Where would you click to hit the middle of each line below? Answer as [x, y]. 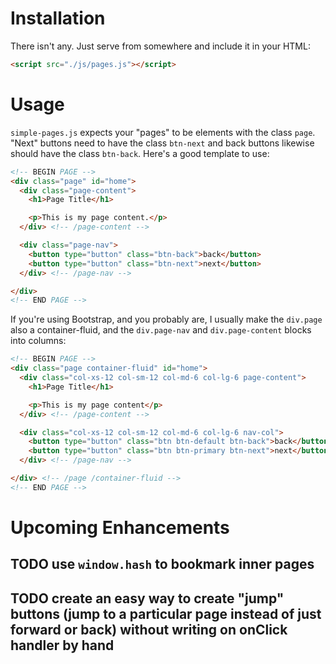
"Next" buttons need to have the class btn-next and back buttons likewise [162, 143]
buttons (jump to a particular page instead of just [166, 613]
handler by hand [62, 645]
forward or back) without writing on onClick [149, 629]
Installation [58, 18]
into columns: [38, 341]
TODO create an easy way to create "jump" [147, 598]
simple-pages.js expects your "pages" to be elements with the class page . [163, 132]
